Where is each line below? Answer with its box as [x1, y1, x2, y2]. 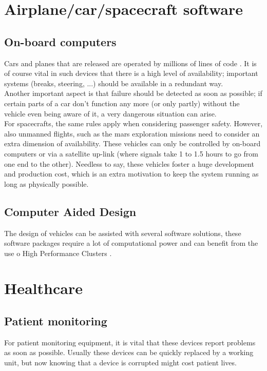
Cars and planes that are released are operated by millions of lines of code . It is [4, 57, 257, 68]
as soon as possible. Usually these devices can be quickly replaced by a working [4, 347, 254, 358]
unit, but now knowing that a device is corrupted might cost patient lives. [4, 357, 237, 368]
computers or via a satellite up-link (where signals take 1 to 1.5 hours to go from [4, 148, 258, 159]
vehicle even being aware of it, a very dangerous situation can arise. [4, 108, 217, 119]
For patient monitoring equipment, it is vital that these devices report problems [4, 337, 256, 347]
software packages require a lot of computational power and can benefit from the [4, 238, 258, 248]
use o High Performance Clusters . [4, 247, 112, 258]
